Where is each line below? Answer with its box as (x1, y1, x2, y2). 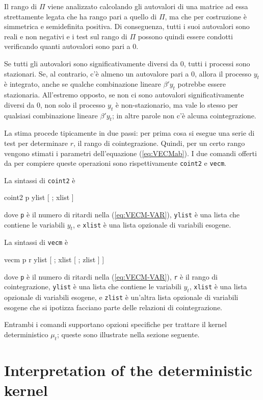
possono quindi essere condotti (138, 31, 233, 41)
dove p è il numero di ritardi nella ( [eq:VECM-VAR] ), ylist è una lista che (4, 209, 240, 220)
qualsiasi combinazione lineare (4, 110, 98, 120)
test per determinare (4, 137, 68, 148)
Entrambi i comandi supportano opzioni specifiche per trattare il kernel (4, 319, 227, 330)
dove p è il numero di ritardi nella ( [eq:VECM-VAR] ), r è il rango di (4, 271, 218, 282)
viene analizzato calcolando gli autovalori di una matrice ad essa (47, 1, 248, 11)
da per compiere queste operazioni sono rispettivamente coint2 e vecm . (4, 158, 226, 168)
